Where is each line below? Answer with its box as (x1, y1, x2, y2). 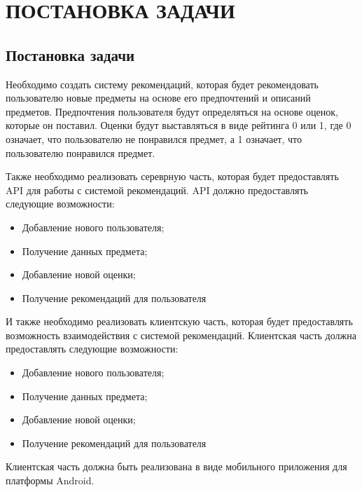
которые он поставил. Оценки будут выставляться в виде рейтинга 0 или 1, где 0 (6, 118, 351, 132)
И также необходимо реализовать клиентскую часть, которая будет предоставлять (6, 314, 353, 329)
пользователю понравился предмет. (6, 145, 155, 160)
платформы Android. (6, 473, 95, 488)
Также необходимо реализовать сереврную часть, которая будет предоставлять (6, 169, 339, 184)
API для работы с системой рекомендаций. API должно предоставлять (6, 182, 308, 197)
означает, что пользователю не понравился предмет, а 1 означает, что (6, 131, 302, 146)
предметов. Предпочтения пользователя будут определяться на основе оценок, (6, 104, 338, 118)
